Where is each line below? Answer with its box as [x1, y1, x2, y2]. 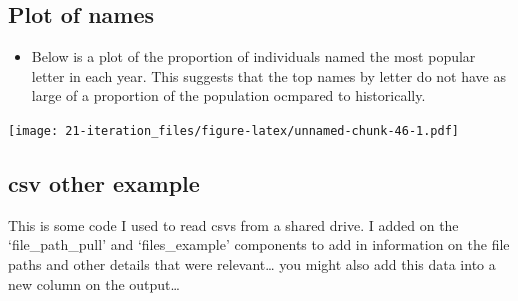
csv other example [8, 168, 200, 199]
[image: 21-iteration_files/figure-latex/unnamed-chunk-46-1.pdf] [8, 123, 460, 138]
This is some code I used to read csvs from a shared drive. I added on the [8, 214, 459, 235]
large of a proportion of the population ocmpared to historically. [31, 85, 426, 106]
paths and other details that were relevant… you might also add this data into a [8, 254, 496, 275]
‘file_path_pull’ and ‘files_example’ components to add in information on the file [8, 234, 510, 255]
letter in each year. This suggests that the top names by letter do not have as [31, 65, 506, 86]
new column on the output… [8, 273, 180, 294]
